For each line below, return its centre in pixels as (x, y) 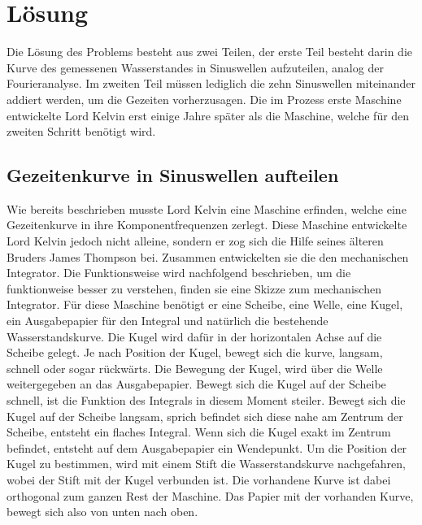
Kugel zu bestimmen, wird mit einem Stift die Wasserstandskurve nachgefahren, (206, 464)
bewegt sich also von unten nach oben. (102, 512)
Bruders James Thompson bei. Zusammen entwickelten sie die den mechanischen (208, 256)
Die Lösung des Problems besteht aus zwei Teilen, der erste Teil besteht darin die (209, 52)
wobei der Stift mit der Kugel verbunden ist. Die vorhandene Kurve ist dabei (199, 479)
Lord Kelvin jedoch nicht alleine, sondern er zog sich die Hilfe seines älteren (195, 241)
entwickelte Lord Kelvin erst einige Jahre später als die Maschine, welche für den (208, 115)
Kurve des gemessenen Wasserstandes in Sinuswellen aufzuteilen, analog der (195, 67)
